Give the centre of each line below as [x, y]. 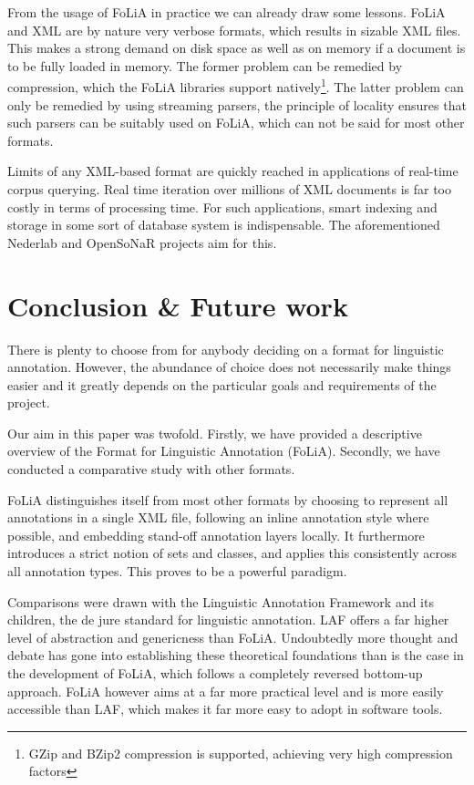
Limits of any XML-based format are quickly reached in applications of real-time [233, 171]
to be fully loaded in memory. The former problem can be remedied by [205, 65]
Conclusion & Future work [178, 305]
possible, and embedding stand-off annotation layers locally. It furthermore [216, 535]
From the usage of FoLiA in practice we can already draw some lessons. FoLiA [227, 12]
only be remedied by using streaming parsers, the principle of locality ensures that [237, 104]
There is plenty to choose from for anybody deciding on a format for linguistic [226, 349]
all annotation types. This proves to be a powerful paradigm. [177, 571]
